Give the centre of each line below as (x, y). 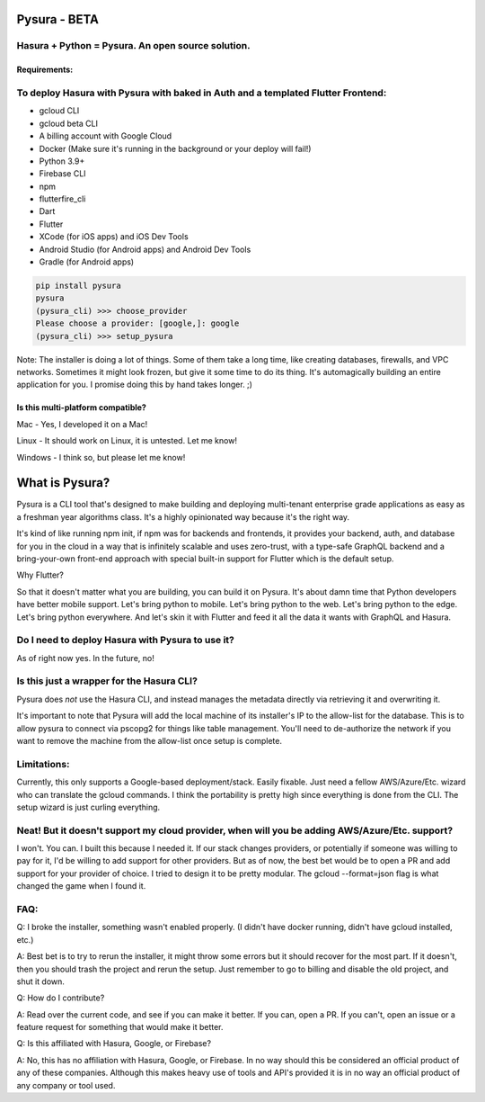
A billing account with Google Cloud (106, 136)
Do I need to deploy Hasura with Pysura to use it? (126, 641)
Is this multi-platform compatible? (82, 408)
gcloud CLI (59, 111)
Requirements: (45, 70)
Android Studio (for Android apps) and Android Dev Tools (145, 249)
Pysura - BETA (57, 19)
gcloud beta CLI (69, 123)
